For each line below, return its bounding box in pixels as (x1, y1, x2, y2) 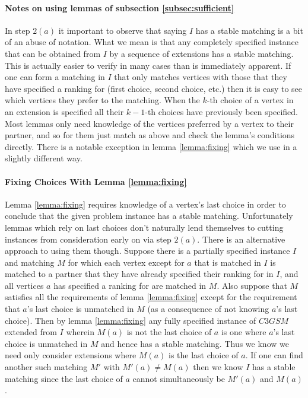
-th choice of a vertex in (207, 94, 294, 106)
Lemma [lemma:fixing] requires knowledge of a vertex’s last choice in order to (5, 198, 286, 210)
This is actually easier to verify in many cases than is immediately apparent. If (5, 59, 291, 71)
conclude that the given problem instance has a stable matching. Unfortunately (5, 209, 293, 222)
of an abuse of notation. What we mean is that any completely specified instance (5, 36, 299, 48)
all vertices (5, 279, 44, 291)
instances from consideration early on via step (5, 233, 172, 245)
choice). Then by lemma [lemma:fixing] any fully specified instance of (5, 314, 256, 326)
